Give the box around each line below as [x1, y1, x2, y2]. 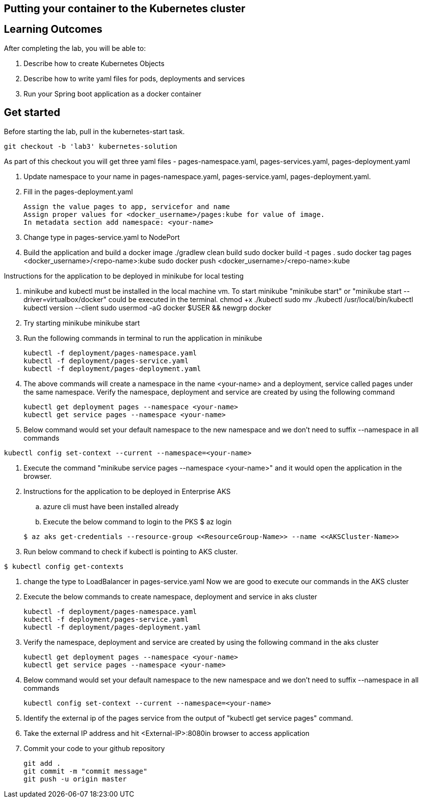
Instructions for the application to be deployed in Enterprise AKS [23, 487, 231, 495]
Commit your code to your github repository [23, 744, 165, 753]
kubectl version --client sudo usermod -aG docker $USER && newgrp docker [23, 303, 272, 312]
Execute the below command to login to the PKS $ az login [43, 517, 232, 526]
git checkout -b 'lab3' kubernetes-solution [4, 142, 178, 150]
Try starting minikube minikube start [23, 318, 140, 327]
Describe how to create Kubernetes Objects [23, 59, 164, 68]
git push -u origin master [23, 775, 127, 783]
